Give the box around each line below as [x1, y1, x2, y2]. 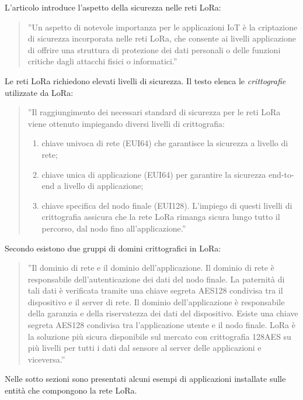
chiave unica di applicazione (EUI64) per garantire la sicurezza [41, 168, 266, 180]
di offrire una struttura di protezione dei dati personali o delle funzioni [27, 43, 281, 56]
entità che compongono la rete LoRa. [5, 384, 137, 396]
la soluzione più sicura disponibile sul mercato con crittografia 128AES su [27, 330, 291, 342]
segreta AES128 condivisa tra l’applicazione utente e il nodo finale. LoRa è [27, 319, 295, 331]
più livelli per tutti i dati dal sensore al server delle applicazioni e [27, 342, 262, 354]
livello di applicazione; [64, 180, 144, 192]
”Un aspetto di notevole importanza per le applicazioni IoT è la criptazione [27, 20, 298, 33]
